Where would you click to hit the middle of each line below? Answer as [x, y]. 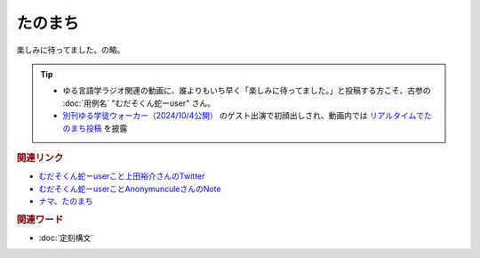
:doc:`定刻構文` [66, 238]
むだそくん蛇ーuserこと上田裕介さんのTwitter [122, 176]
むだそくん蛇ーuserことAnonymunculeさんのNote [130, 189]
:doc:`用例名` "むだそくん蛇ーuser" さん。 [139, 103]
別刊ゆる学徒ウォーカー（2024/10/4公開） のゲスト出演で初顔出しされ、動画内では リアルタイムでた [248, 116]
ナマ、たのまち [66, 201]
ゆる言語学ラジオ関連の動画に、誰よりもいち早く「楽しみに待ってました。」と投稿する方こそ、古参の [247, 91]
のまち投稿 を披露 [95, 128]
